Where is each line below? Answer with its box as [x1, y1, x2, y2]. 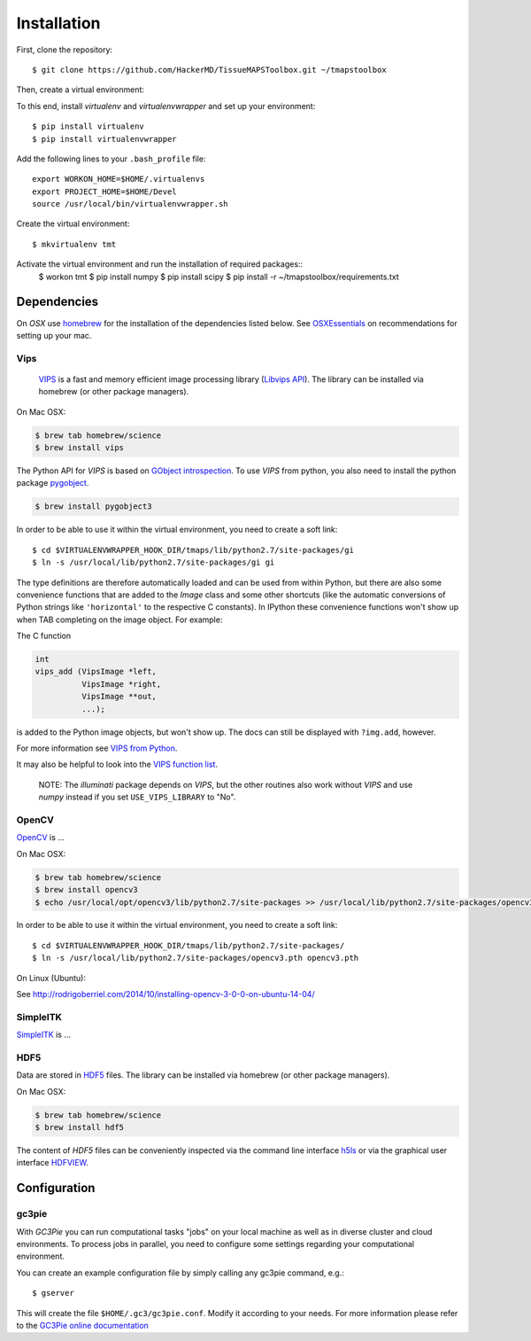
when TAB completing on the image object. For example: [16, 614, 223, 625]
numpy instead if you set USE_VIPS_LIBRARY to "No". [38, 791, 236, 802]
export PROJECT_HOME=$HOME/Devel [32, 186, 177, 197]
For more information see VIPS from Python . [16, 743, 178, 753]
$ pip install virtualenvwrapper [32, 134, 177, 144]
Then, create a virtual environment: [16, 84, 145, 95]
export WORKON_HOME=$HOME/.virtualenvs [32, 174, 205, 184]
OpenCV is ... [16, 832, 65, 843]
